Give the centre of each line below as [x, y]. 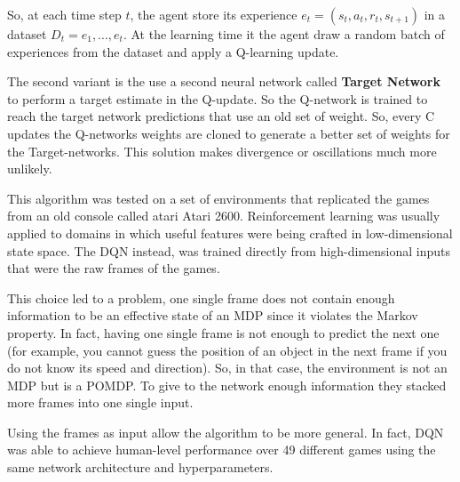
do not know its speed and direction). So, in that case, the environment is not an [227, 368]
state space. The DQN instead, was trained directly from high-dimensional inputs [229, 250]
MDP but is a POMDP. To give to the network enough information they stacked [227, 385]
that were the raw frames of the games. [114, 268]
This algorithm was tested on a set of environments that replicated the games [218, 198]
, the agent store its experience [214, 14]
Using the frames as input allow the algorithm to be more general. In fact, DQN [226, 432]
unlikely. [30, 169]
